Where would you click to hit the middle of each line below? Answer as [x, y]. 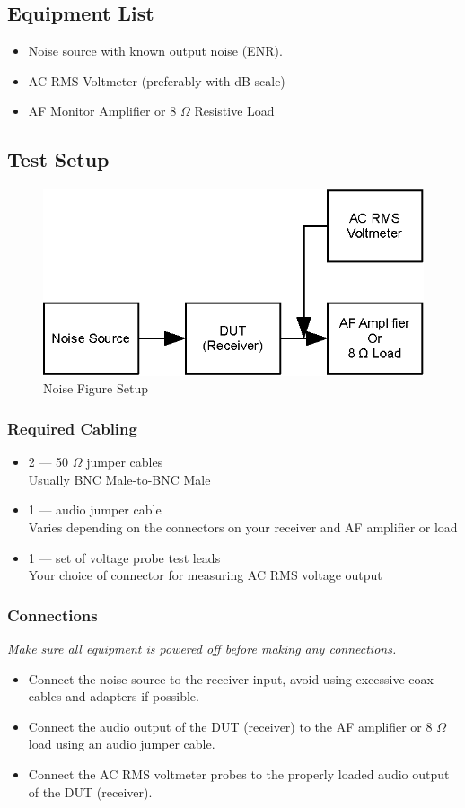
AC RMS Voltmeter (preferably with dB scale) [157, 80]
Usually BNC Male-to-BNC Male [119, 479]
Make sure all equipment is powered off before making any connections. [202, 649]
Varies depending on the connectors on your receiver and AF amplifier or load [243, 527]
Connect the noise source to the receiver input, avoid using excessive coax [231, 678]
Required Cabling [72, 428]
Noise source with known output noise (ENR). [155, 51]
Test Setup [58, 159]
